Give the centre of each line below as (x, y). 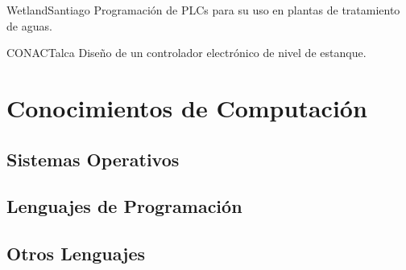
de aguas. (29, 25)
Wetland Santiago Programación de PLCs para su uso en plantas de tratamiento (203, 10)
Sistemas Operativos (93, 159)
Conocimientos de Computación (187, 107)
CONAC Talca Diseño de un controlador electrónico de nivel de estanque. (186, 53)
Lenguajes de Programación (124, 206)
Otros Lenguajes (76, 254)
